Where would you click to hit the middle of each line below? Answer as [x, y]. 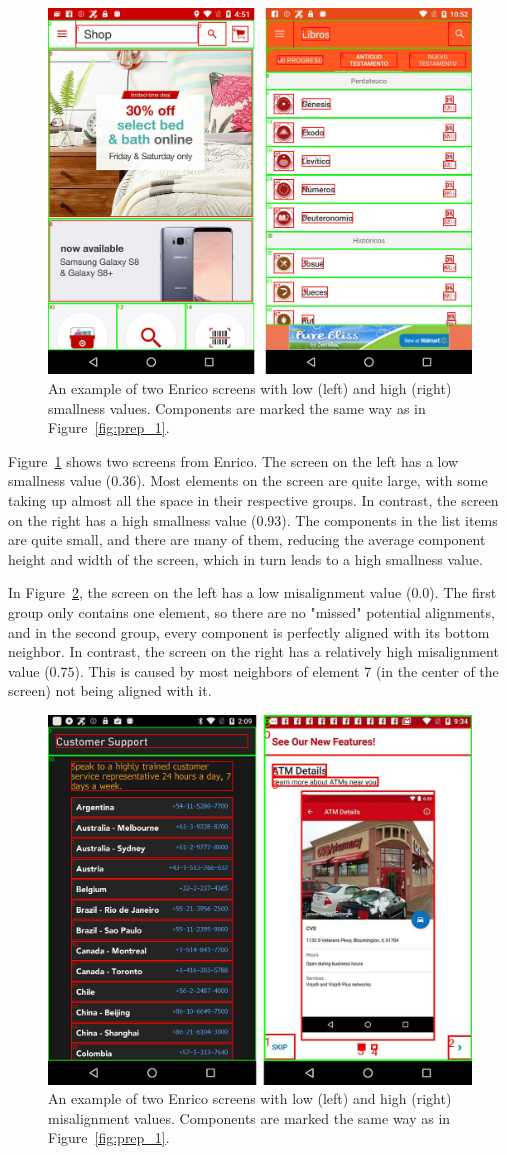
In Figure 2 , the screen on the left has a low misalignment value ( [210, 592]
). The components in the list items [389, 519]
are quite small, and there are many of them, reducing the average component [247, 539]
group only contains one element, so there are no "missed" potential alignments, [251, 611]
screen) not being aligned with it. [110, 690]
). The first [463, 592]
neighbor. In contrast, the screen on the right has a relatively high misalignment [253, 651]
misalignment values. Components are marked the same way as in [249, 1117]
